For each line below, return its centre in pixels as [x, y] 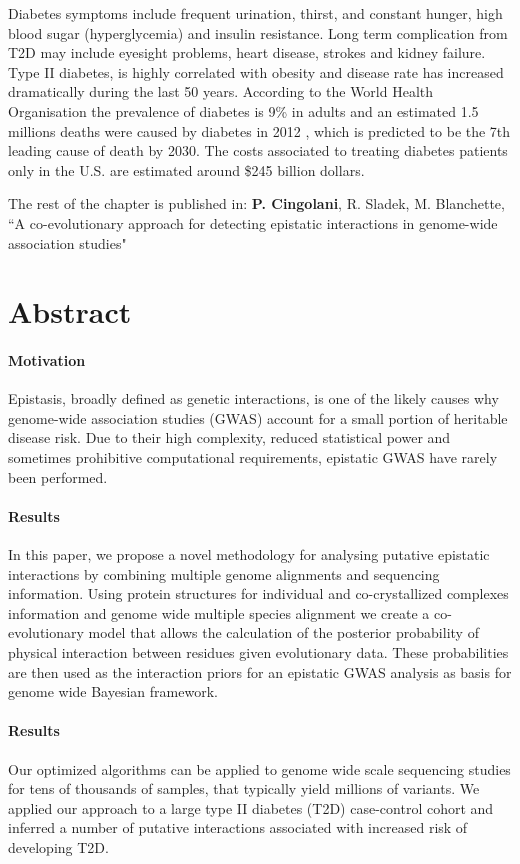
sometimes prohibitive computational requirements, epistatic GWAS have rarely [253, 457]
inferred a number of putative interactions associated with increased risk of [238, 827]
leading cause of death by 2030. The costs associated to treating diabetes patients [258, 150]
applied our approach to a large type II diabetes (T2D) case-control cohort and [251, 807]
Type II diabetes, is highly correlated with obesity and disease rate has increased [256, 71]
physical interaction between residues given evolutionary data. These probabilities [258, 652]
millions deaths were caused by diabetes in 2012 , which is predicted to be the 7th [259, 130]
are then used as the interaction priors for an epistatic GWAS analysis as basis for [260, 671]
